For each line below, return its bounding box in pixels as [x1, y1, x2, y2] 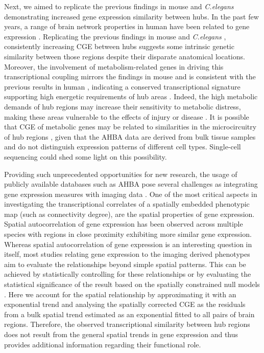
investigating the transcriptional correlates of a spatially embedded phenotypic [4, 198, 250, 209]
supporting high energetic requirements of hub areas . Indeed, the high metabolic [4, 91, 258, 102]
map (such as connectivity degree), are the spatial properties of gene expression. [4, 208, 255, 219]
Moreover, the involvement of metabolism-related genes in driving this [4, 61, 224, 72]
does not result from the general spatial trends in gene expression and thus [4, 329, 238, 339]
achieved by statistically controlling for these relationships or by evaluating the [4, 269, 251, 279]
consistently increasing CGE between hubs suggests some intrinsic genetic [4, 41, 234, 52]
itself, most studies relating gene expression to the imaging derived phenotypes [4, 249, 250, 259]
